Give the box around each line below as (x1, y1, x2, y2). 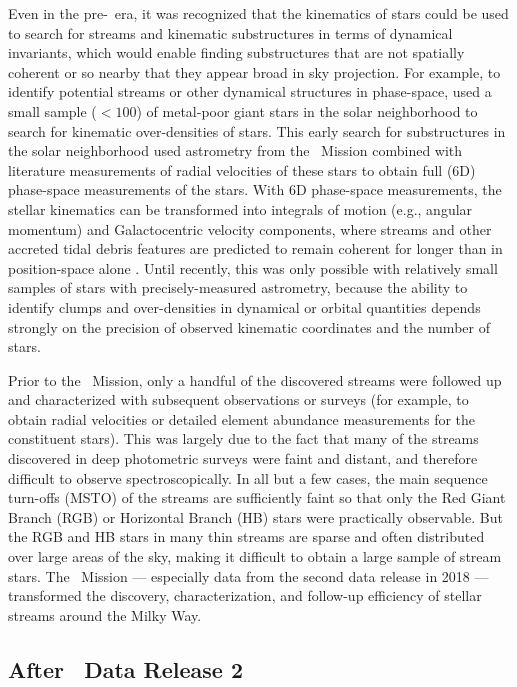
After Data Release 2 (8, 653, 243, 684)
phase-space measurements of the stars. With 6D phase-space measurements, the (8, 179, 502, 200)
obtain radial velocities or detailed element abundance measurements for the (8, 408, 476, 429)
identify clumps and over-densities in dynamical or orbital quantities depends (8, 296, 481, 317)
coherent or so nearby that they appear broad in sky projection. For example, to (8, 61, 501, 82)
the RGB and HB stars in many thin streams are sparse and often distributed (8, 526, 485, 547)
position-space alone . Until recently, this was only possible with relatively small (8, 257, 498, 278)
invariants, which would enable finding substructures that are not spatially (8, 42, 465, 63)
